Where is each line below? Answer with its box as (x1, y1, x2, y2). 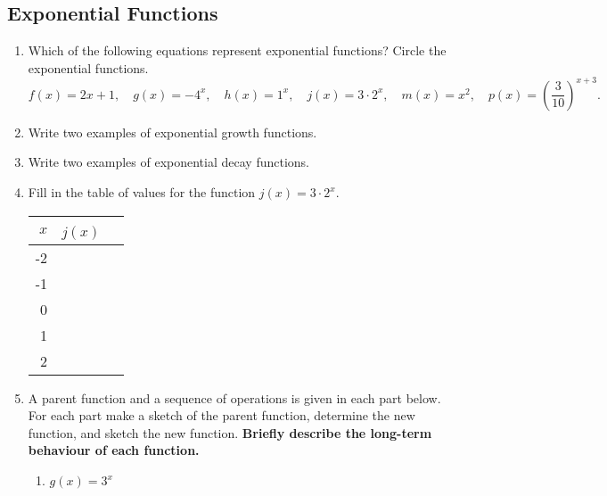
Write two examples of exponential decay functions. (28, 153, 309, 171)
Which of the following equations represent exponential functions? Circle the (28, 41, 447, 60)
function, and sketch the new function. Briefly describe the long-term (28, 423, 432, 442)
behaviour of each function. (28, 441, 200, 459)
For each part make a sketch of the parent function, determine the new (28, 406, 415, 425)
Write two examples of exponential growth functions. (28, 122, 317, 141)
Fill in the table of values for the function (28, 183, 256, 202)
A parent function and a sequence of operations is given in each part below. (28, 388, 441, 407)
